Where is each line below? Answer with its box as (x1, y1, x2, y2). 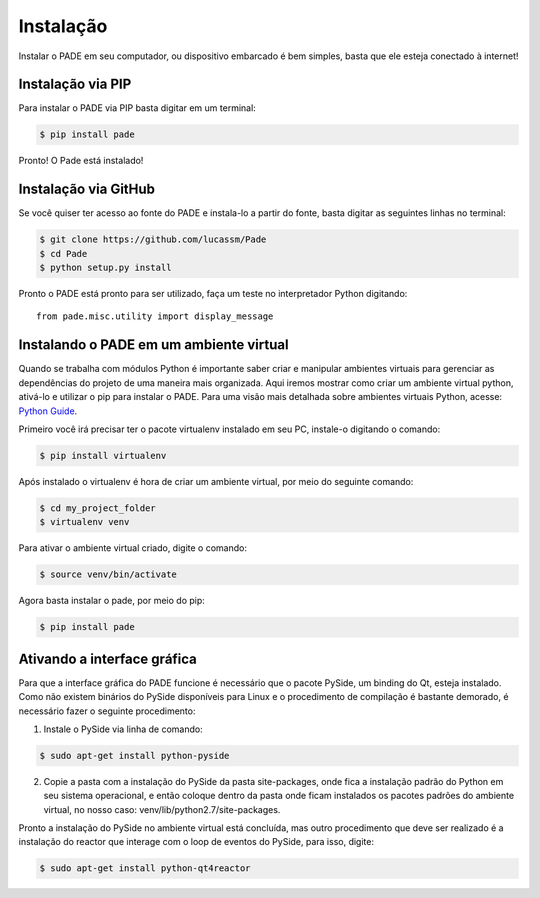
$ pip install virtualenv (39, 450, 167, 461)
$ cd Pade (39, 248, 88, 259)
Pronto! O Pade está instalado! (18, 155, 144, 167)
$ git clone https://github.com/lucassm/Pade (39, 234, 267, 245)
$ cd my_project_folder (39, 502, 157, 514)
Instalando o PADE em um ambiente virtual (18, 336, 289, 354)
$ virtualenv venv (39, 516, 130, 528)
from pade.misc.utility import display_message (36, 311, 274, 322)
